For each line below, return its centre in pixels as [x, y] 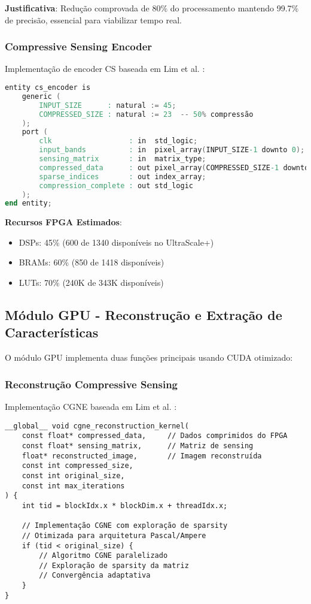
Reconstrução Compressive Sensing [91, 384]
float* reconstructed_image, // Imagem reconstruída [142, 456]
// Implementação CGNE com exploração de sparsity [125, 526]
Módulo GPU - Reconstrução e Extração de [144, 315]
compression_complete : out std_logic [116, 185]
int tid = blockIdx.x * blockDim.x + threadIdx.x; [125, 505]
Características [52, 332]
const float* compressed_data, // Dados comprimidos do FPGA [155, 436]
